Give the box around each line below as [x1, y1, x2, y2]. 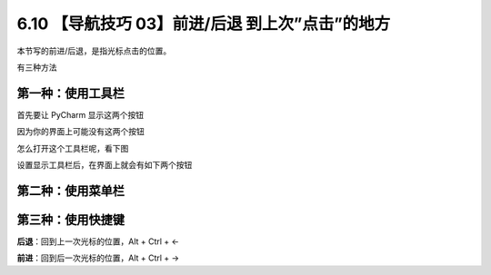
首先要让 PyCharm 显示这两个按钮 [16, 109, 145, 120]
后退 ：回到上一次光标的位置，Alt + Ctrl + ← [16, 236, 180, 247]
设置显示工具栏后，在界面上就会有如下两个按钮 [16, 160, 193, 171]
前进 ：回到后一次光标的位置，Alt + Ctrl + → [16, 252, 180, 263]
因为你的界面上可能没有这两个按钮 [16, 126, 145, 137]
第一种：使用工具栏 [16, 85, 125, 101]
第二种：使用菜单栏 [16, 182, 125, 199]
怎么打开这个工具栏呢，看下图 [16, 142, 129, 153]
